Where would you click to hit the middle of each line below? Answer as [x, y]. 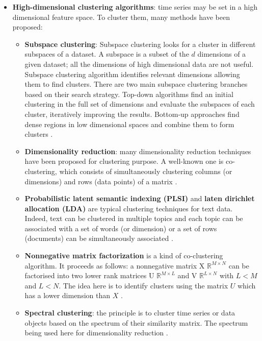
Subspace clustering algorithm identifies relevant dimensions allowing [132, 74]
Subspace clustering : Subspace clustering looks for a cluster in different [140, 44]
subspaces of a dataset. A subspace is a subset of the [107, 54]
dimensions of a [222, 54]
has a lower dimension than [68, 295]
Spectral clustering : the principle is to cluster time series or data [130, 313]
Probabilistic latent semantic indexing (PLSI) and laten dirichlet [140, 198]
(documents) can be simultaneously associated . [99, 238]
